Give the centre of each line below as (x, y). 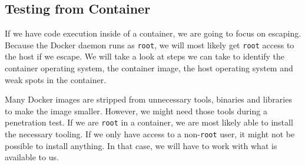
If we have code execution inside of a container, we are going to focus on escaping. (153, 33)
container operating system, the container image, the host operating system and (149, 68)
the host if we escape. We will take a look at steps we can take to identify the (145, 56)
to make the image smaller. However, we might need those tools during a (136, 110)
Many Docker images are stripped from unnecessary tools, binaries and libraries (148, 99)
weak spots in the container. (56, 79)
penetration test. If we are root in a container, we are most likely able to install (149, 122)
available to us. (32, 157)
